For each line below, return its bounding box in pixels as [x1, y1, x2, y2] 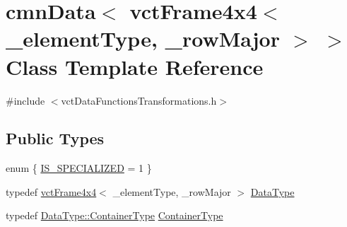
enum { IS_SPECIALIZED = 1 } [6, 161, 152, 175]
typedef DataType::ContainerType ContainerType [6, 208, 223, 223]
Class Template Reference [6, 52, 264, 81]
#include [6, 93, 45, 107]
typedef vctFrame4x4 [6, 184, 97, 199]
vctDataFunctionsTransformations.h [61, 93, 217, 107]
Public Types [6, 127, 105, 149]
